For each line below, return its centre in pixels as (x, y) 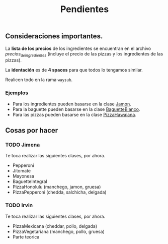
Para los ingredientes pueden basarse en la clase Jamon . (72, 104)
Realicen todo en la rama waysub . (39, 80)
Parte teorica (26, 237)
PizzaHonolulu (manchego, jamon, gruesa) (57, 187)
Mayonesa (23, 176)
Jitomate (22, 171)
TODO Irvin (19, 205)
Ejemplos (17, 93)
